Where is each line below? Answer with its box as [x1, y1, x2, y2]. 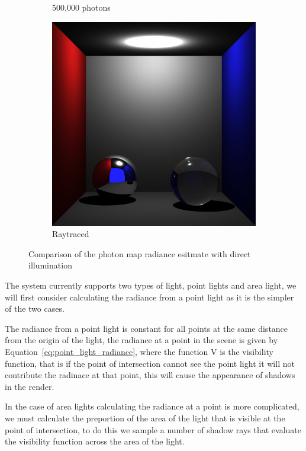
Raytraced [52, 228, 89, 240]
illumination [28, 259, 72, 271]
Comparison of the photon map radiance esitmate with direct [28, 247, 251, 260]
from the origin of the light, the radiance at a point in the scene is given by [5, 334, 278, 346]
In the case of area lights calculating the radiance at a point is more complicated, [5, 400, 299, 412]
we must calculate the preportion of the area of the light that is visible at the [5, 411, 285, 424]
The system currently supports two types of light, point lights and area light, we [5, 279, 297, 291]
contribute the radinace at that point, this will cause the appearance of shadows [5, 369, 295, 381]
